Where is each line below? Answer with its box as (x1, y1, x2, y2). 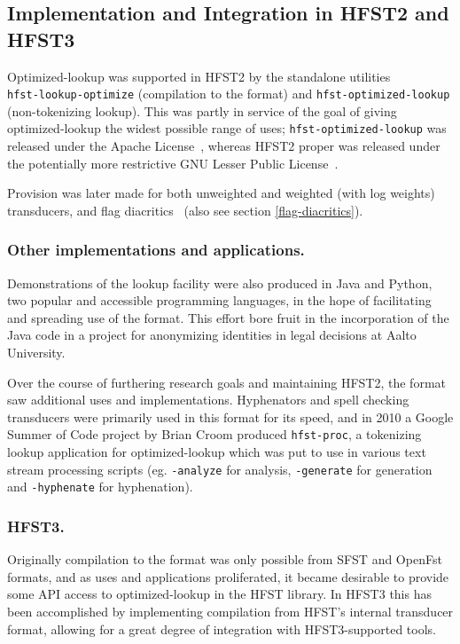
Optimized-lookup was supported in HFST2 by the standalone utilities (7, 67, 391, 85)
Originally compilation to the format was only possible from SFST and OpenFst (7, 550, 442, 569)
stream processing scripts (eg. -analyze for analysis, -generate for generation (7, 459, 433, 478)
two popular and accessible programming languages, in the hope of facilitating (7, 291, 432, 310)
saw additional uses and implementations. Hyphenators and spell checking (7, 390, 409, 409)
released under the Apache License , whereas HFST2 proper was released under (7, 137, 441, 155)
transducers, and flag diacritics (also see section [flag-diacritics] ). (7, 200, 363, 219)
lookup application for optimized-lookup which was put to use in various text (7, 443, 426, 461)
